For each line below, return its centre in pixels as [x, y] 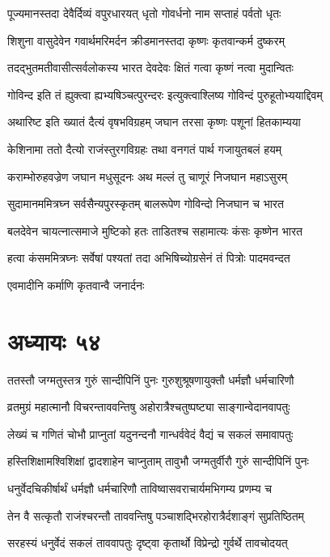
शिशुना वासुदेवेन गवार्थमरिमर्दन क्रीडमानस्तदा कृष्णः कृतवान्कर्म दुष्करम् [146, 40]
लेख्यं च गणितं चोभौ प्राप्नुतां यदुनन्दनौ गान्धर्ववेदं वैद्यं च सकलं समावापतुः [150, 434]
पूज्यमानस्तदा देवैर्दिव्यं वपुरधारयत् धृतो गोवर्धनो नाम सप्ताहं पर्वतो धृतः [144, 13]
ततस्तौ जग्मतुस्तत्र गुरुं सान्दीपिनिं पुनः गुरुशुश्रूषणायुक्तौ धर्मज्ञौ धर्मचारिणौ [151, 379]
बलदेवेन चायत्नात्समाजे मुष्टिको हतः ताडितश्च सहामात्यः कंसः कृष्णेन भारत [155, 230]
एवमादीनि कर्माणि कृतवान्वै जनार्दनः [76, 285]
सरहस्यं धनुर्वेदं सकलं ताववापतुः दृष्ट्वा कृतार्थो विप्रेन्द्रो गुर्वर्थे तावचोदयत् [148, 543]
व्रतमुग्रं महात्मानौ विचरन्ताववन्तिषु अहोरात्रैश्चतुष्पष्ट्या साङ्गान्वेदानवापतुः [149, 407]
